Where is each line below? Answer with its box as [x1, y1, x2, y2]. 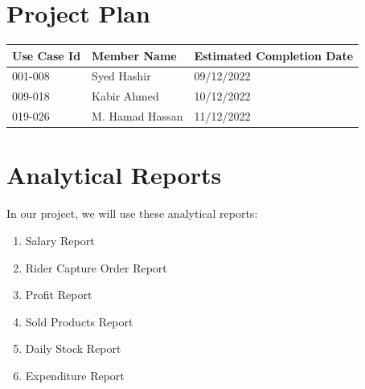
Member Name [92, 47, 177, 63]
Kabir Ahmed [92, 88, 159, 104]
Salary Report [25, 231, 95, 248]
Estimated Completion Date [194, 47, 354, 63]
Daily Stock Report [25, 340, 121, 357]
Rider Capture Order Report [25, 259, 167, 276]
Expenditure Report [25, 366, 125, 383]
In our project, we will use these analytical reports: [6, 205, 258, 222]
